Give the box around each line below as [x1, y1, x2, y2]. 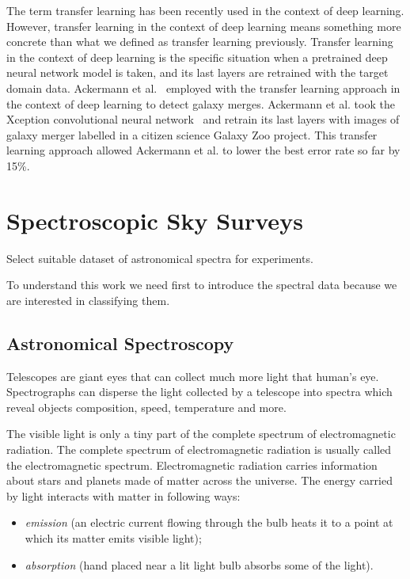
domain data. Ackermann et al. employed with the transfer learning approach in [6, 79, 401, 96]
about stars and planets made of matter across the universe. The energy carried [6, 472, 393, 489]
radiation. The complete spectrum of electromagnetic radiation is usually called [6, 441, 392, 458]
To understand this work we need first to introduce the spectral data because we [6, 276, 397, 293]
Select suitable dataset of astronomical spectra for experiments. [6, 250, 313, 266]
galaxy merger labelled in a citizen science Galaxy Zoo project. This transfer [6, 126, 378, 143]
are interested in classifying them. [6, 291, 170, 308]
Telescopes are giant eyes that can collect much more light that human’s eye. [6, 368, 379, 384]
